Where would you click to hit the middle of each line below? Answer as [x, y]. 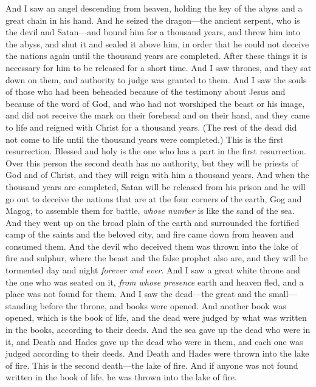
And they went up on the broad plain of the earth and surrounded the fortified [153, 222]
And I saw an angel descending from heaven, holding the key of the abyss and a [154, 8]
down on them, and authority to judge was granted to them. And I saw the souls [156, 79]
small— [283, 294]
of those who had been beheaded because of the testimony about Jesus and [146, 91]
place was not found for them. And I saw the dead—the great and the [136, 294]
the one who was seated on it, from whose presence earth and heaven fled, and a [155, 282]
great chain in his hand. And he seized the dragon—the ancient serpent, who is [153, 20]
